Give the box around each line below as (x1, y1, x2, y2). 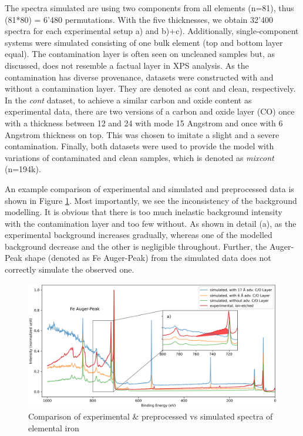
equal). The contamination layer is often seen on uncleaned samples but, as (5, 48, 275, 60)
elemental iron (28, 421, 79, 434)
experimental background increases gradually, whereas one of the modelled (5, 229, 272, 241)
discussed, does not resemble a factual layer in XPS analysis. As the (5, 59, 249, 71)
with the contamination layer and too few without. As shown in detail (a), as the (5, 217, 297, 229)
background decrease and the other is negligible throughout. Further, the (5, 240, 267, 252)
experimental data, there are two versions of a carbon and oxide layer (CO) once (5, 105, 295, 118)
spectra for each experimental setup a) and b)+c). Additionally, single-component (5, 25, 299, 37)
